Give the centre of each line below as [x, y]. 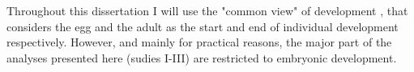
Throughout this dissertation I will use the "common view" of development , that [207, 10]
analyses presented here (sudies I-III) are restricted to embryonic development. [202, 57]
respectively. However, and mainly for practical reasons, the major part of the [199, 42]
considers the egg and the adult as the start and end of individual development [203, 26]
